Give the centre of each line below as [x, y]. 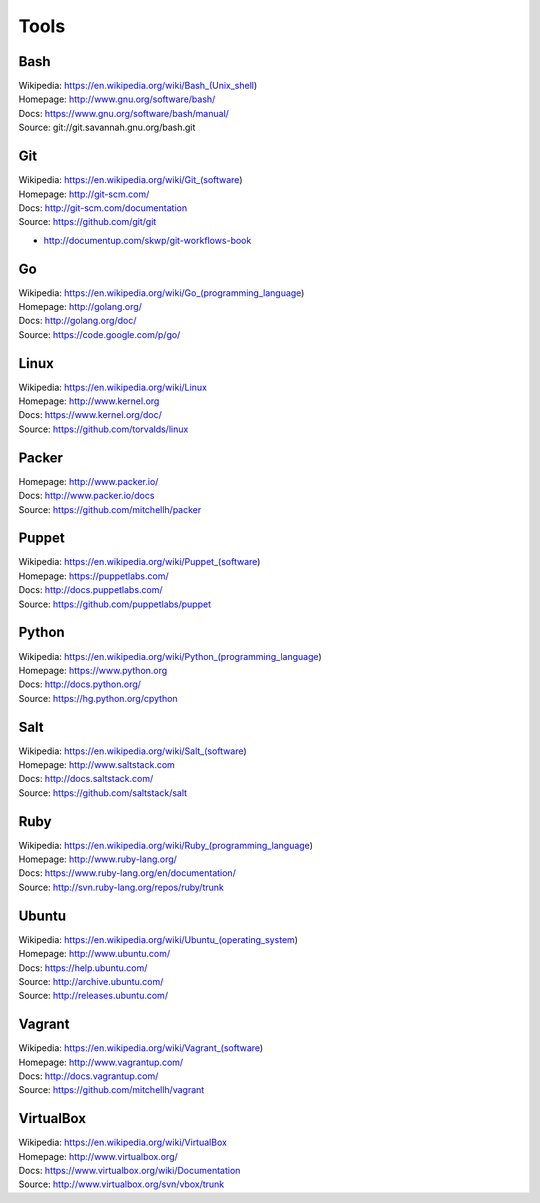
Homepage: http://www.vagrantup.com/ [101, 1062]
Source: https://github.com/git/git [87, 222]
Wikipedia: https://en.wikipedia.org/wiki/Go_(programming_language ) [161, 292]
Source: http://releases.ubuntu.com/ [93, 996]
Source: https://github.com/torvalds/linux [103, 429]
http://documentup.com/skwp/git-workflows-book [147, 240]
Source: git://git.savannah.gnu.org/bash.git [107, 127]
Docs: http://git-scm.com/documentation [103, 207]
